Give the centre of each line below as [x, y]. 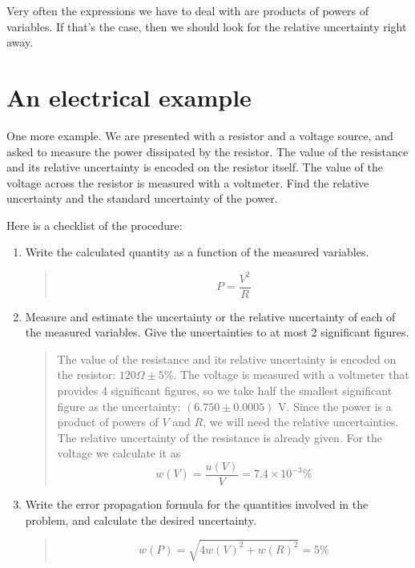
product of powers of [108, 422]
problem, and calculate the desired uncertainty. [141, 520]
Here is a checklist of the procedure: [95, 225]
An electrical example [129, 97]
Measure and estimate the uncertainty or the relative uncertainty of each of [210, 316]
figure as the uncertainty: [119, 406]
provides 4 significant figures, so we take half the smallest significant [225, 390]
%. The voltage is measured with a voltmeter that [286, 375]
